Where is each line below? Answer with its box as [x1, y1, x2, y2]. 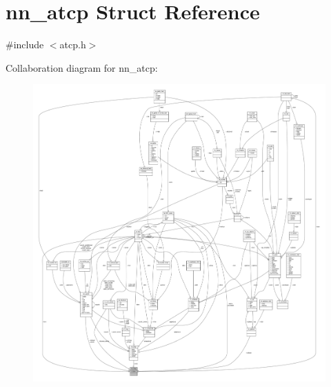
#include [6, 37, 44, 52]
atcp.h [59, 37, 86, 52]
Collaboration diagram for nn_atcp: [6, 60, 158, 75]
